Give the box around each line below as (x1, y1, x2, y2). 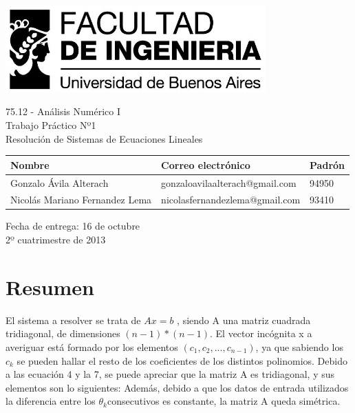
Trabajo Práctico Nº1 (6, 117, 96, 132)
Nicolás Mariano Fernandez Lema (10, 192, 152, 207)
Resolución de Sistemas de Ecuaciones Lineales (6, 131, 203, 145)
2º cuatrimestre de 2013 (6, 232, 106, 247)
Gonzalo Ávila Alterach (10, 175, 109, 190)
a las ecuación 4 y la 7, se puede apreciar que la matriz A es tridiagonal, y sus (6, 367, 335, 381)
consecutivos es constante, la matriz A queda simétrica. (107, 394, 341, 408)
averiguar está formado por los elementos (6, 339, 178, 354)
